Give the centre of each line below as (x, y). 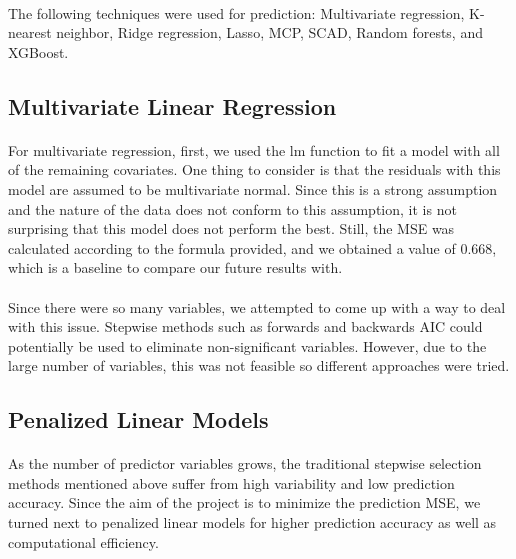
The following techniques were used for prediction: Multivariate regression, (236, 12)
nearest (30, 32)
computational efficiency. (83, 541)
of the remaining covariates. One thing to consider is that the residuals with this (254, 169)
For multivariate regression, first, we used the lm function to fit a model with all (254, 149)
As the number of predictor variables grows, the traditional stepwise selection (245, 463)
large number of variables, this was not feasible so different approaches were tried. (259, 365)
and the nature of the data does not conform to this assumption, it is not (232, 208)
